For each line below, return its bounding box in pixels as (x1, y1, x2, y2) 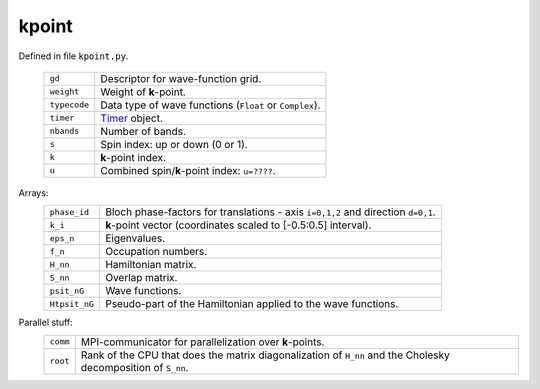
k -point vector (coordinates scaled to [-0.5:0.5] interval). (105, 218, 372, 232)
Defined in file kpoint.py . (18, 50, 129, 62)
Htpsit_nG (49, 298, 95, 309)
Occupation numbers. (105, 245, 208, 259)
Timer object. (100, 111, 164, 125)
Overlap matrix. (105, 271, 178, 285)
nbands (49, 126, 80, 137)
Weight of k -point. (100, 85, 187, 99)
